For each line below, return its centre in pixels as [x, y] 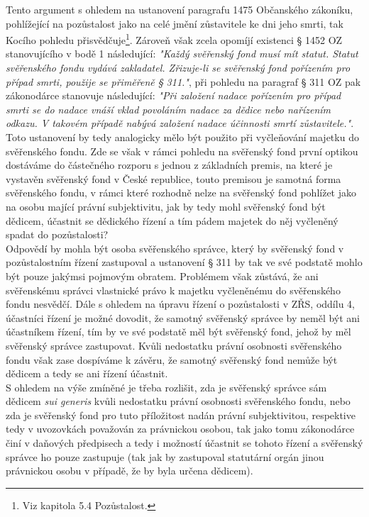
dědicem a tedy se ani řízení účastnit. [87, 373]
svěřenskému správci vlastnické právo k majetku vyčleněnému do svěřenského [173, 290]
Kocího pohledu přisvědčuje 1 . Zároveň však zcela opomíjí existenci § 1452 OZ [174, 39]
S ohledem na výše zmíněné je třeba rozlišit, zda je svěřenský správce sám [166, 387]
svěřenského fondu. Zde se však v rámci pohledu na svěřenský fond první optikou [182, 151]
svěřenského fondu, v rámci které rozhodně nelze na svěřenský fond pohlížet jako [181, 193]
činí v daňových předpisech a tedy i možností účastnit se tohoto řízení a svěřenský [184, 443]
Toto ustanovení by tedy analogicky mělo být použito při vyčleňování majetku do [182, 137]
